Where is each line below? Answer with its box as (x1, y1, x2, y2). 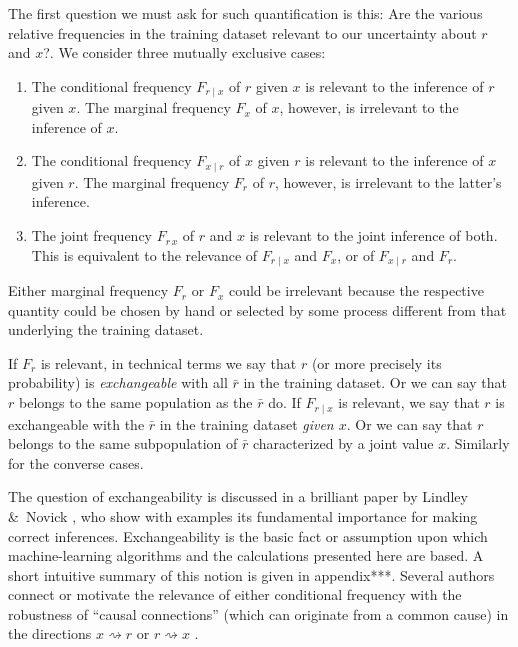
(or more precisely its (311, 352, 442, 373)
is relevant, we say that (338, 392, 480, 413)
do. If (268, 392, 301, 413)
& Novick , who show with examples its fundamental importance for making (8, 505, 478, 526)
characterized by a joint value (252, 433, 434, 454)
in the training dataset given (159, 413, 334, 434)
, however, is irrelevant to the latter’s (274, 171, 502, 192)
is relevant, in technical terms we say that (40, 352, 297, 373)
